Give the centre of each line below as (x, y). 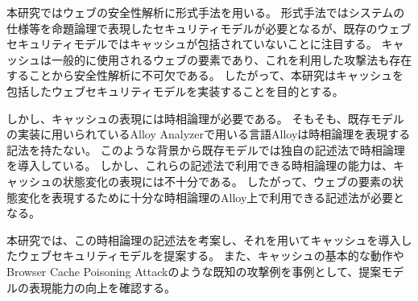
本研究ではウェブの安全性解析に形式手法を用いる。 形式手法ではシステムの (206, 12)
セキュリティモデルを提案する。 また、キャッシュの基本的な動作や (228, 256)
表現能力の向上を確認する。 (102, 287)
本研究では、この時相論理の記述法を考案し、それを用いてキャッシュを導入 (204, 239)
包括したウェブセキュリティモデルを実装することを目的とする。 (175, 91)
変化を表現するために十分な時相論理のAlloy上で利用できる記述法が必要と (211, 197)
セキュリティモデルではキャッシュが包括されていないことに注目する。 (192, 44)
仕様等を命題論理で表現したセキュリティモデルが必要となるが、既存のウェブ (209, 28)
